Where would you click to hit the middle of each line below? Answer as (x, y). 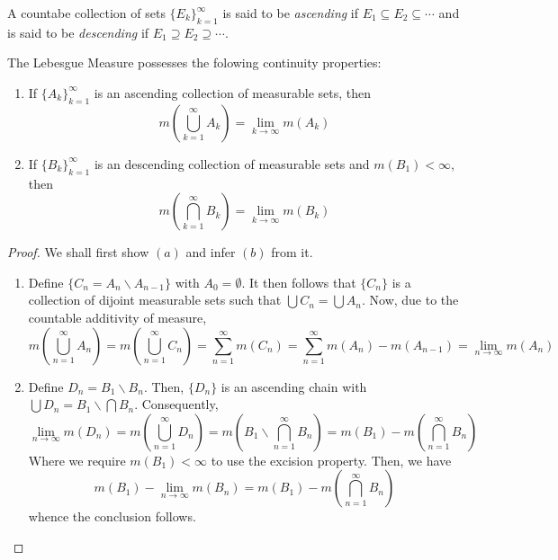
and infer (211, 252)
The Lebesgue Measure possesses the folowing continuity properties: (194, 62)
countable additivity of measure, (117, 317)
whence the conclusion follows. (112, 516)
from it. (292, 252)
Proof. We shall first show (78, 252)
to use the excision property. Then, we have (331, 460)
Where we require (77, 460)
